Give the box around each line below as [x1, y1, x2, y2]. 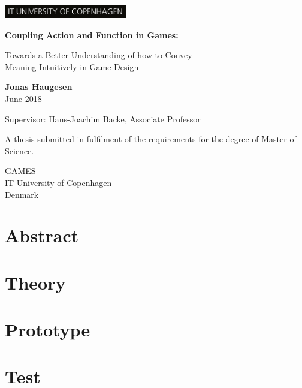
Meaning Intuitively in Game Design [5, 60, 139, 73]
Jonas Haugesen [5, 80, 73, 93]
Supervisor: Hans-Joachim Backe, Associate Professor [5, 112, 201, 125]
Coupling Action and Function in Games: [5, 28, 179, 41]
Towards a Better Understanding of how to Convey [5, 49, 192, 61]
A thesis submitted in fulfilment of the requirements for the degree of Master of [5, 133, 297, 145]
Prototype [5, 317, 90, 342]
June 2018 [5, 92, 42, 105]
